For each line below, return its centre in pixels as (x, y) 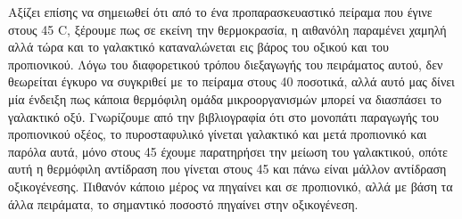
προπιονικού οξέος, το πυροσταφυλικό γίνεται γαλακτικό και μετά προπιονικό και (218, 134)
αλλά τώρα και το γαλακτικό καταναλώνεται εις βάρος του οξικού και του (199, 47)
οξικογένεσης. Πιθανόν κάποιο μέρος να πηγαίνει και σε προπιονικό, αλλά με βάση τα (231, 186)
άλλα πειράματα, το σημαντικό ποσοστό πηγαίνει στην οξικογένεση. (183, 203)
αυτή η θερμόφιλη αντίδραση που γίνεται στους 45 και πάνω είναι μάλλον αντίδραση (227, 169)
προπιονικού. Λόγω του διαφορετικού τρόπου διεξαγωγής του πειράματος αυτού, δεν (226, 64)
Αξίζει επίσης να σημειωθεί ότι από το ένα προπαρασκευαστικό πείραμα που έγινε (220, 12)
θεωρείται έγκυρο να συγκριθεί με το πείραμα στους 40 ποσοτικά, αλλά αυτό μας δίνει (231, 81)
